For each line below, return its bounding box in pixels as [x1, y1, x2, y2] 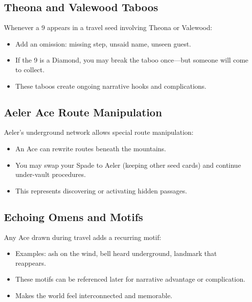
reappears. [15, 257, 46, 268]
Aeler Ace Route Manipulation [4, 104, 162, 119]
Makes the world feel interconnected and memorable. [15, 290, 172, 300]
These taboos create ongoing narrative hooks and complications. [15, 80, 206, 91]
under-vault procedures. [15, 169, 86, 179]
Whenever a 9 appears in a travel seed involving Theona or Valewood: [4, 22, 212, 32]
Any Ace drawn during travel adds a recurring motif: [4, 232, 161, 242]
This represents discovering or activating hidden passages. [15, 185, 187, 195]
